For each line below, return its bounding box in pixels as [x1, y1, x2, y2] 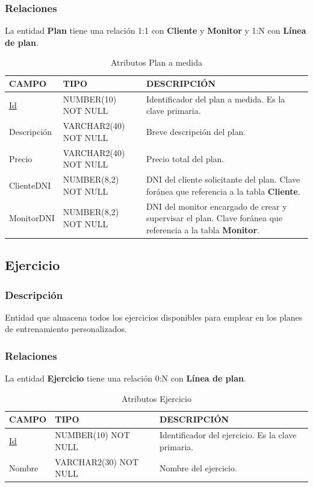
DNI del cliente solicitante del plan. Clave [146, 173, 300, 186]
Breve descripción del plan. [146, 125, 246, 138]
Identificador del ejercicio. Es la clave [160, 429, 297, 441]
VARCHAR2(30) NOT [55, 455, 139, 468]
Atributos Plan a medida [111, 56, 202, 69]
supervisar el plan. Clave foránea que [146, 212, 283, 224]
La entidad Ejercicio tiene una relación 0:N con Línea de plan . [5, 372, 246, 385]
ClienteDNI [9, 178, 51, 191]
